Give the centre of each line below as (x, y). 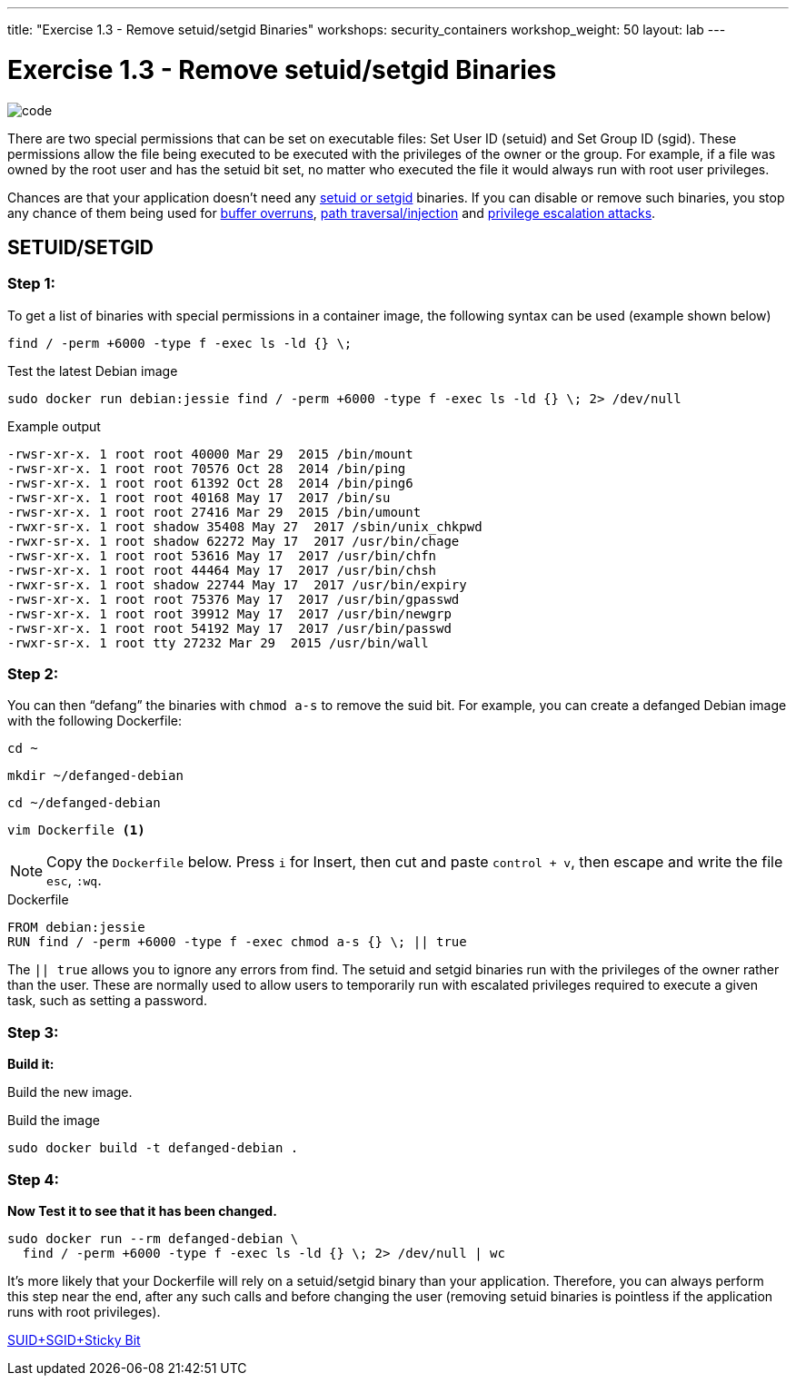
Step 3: (33, 1032)
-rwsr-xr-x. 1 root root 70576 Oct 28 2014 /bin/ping (207, 468)
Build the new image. (70, 1092)
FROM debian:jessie (76, 928)
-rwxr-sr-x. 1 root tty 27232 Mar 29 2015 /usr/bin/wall (218, 642)
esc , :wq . (74, 880)
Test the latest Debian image (93, 370)
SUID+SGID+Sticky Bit (74, 1339)
